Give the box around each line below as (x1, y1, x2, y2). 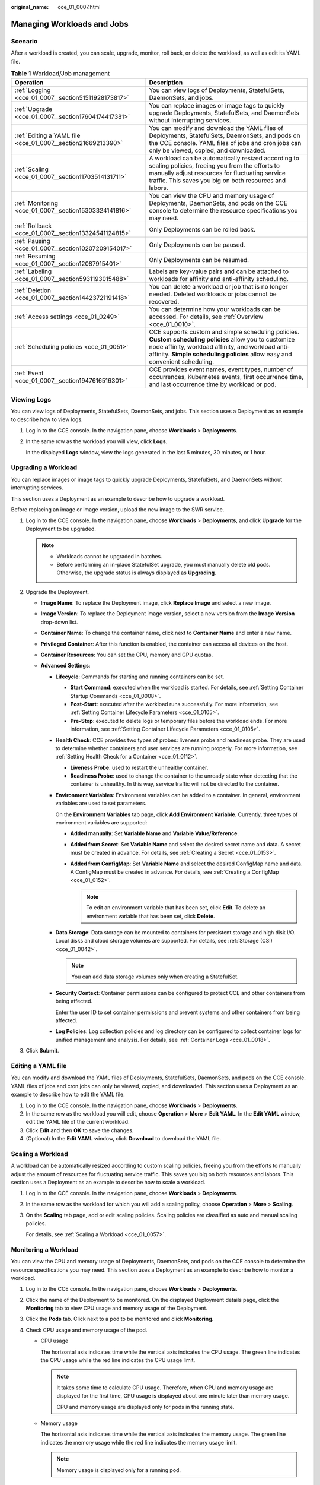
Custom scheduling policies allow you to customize (149, 336, 295, 344)
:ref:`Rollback (14, 222, 52, 230)
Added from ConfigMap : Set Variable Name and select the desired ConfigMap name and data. (70, 860, 303, 867)
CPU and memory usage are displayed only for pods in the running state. (56, 1403, 235, 1410)
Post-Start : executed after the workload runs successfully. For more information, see (70, 700, 279, 707)
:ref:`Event (14, 369, 44, 377)
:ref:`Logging (14, 86, 51, 94)
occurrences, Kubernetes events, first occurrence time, (149, 373, 304, 381)
